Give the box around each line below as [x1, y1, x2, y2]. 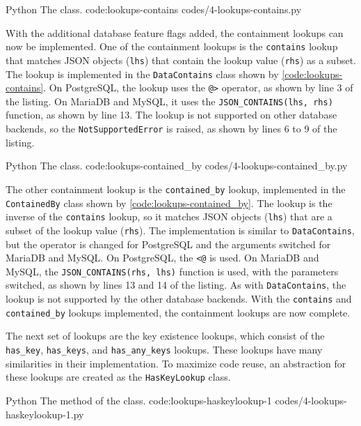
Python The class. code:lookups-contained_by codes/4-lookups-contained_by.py [6, 158, 348, 173]
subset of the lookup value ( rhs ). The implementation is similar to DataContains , [6, 222, 355, 237]
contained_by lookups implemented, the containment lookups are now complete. [6, 305, 351, 319]
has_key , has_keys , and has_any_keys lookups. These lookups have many [6, 342, 323, 356]
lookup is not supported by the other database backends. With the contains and [6, 291, 352, 306]
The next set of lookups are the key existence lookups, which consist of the [6, 328, 325, 343]
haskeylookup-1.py [6, 406, 84, 421]
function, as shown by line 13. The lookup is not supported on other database [6, 107, 337, 122]
